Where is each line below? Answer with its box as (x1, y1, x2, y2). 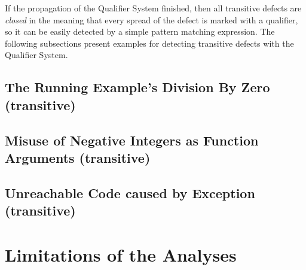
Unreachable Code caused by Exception (5, 183, 255, 202)
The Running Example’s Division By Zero (5, 78, 270, 96)
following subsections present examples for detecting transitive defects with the (5, 37, 294, 49)
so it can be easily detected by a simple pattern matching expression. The (5, 25, 275, 38)
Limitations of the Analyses (5, 242, 237, 266)
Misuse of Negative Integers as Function (5, 131, 259, 149)
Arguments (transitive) (5, 148, 151, 166)
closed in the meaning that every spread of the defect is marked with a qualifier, (5, 13, 298, 26)
